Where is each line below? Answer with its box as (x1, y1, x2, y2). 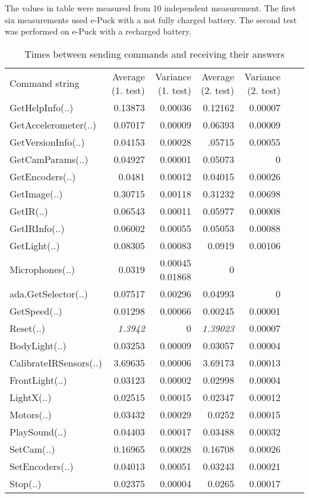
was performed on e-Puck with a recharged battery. (5, 25, 191, 37)
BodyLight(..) (10, 338, 67, 352)
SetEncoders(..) (10, 459, 74, 473)
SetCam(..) (10, 441, 55, 456)
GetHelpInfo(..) (10, 100, 74, 114)
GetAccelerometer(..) (10, 117, 96, 131)
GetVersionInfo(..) (10, 134, 85, 149)
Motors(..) (10, 407, 52, 421)
